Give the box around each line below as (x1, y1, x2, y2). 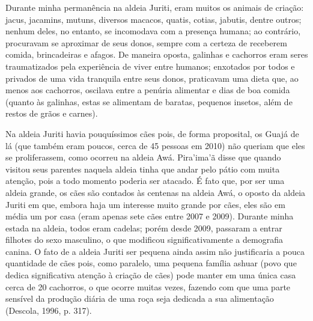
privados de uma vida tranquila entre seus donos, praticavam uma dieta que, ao (5, 72, 299, 84)
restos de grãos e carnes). (5, 107, 98, 120)
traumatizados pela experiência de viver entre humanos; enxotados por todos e (5, 60, 295, 72)
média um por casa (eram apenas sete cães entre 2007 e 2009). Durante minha (5, 210, 294, 222)
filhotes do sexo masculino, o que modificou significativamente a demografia (5, 233, 283, 246)
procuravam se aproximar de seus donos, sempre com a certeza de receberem (5, 36, 287, 49)
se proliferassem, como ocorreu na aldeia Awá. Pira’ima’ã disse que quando (5, 151, 281, 164)
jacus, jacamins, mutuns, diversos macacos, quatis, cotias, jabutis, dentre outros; (5, 13, 302, 25)
